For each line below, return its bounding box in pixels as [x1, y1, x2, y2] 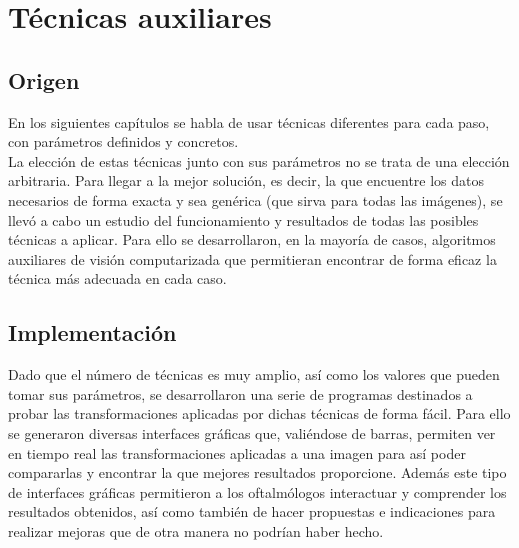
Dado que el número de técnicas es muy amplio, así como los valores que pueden [8, 364, 500, 385]
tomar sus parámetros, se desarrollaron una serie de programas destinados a [8, 383, 473, 404]
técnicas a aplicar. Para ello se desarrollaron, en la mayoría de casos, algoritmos [8, 229, 496, 250]
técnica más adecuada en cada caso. [8, 268, 227, 289]
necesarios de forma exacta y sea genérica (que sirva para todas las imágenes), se [8, 189, 503, 210]
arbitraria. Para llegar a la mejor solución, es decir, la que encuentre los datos [8, 170, 485, 191]
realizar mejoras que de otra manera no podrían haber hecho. [8, 520, 384, 541]
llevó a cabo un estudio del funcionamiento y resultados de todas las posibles [8, 209, 479, 230]
